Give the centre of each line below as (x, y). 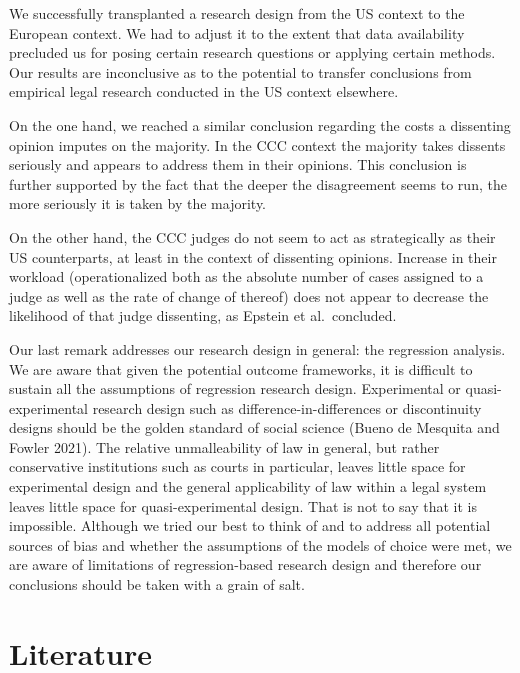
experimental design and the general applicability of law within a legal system (248, 486)
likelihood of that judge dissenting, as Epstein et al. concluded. (203, 315)
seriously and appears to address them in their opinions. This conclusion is (238, 164)
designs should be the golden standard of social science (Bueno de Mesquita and (254, 427)
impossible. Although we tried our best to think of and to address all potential (250, 525)
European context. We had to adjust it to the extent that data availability (237, 32)
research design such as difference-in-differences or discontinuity (287, 407)
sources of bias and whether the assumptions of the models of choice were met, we (260, 544)
